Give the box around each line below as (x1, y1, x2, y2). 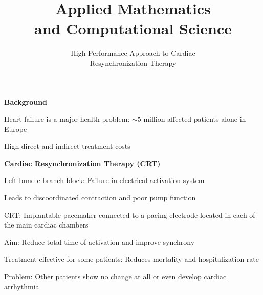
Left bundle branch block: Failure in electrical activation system (4, 175, 205, 186)
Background (4, 96, 48, 107)
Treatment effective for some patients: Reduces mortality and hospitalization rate (4, 254, 259, 264)
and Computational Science (34, 18, 232, 39)
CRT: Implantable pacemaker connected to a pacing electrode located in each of (4, 209, 255, 220)
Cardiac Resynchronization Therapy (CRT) (4, 157, 161, 168)
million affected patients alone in (143, 114, 246, 124)
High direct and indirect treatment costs (4, 141, 130, 151)
